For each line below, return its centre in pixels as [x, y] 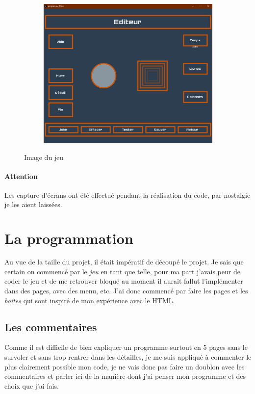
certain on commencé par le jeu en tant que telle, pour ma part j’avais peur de [122, 271]
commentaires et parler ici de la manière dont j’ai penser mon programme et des [125, 376]
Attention [21, 176]
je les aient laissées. [33, 204]
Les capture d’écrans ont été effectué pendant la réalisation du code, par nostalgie [127, 195]
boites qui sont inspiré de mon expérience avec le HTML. [90, 300]
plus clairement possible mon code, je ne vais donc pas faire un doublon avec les [125, 366]
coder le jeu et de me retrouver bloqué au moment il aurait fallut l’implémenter [124, 281]
